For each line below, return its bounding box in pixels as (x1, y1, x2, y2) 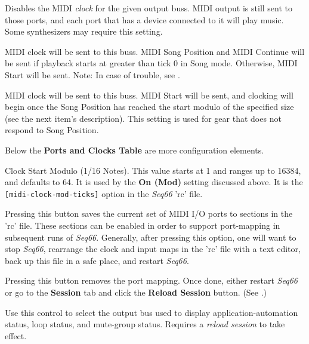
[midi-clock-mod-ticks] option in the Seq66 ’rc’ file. (5, 187, 203, 199)
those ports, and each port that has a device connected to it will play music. (5, 13, 284, 26)
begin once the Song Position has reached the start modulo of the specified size (5, 100, 294, 113)
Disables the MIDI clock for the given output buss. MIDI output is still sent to (5, 2, 293, 14)
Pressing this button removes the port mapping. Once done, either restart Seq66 (5, 274, 298, 287)
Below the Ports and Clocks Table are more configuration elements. (5, 143, 264, 156)
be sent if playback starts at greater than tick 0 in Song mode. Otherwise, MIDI (5, 57, 298, 69)
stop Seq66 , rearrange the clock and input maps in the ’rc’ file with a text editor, (5, 242, 301, 255)
